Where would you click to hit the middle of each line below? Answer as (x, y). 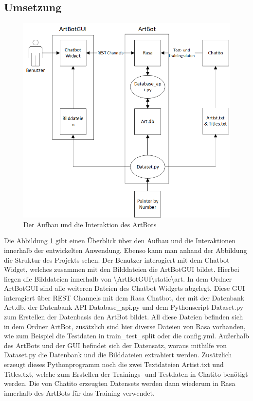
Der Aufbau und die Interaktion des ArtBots (90, 224)
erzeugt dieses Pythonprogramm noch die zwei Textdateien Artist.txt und (114, 364)
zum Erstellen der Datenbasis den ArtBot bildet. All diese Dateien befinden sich (124, 317)
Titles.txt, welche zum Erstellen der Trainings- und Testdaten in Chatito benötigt (126, 374)
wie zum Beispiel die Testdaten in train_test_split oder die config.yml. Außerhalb (126, 336)
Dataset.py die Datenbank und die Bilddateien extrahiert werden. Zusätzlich (118, 355)
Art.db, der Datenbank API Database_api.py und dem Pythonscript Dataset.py (124, 307)
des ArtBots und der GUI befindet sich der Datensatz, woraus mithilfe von (115, 345)
